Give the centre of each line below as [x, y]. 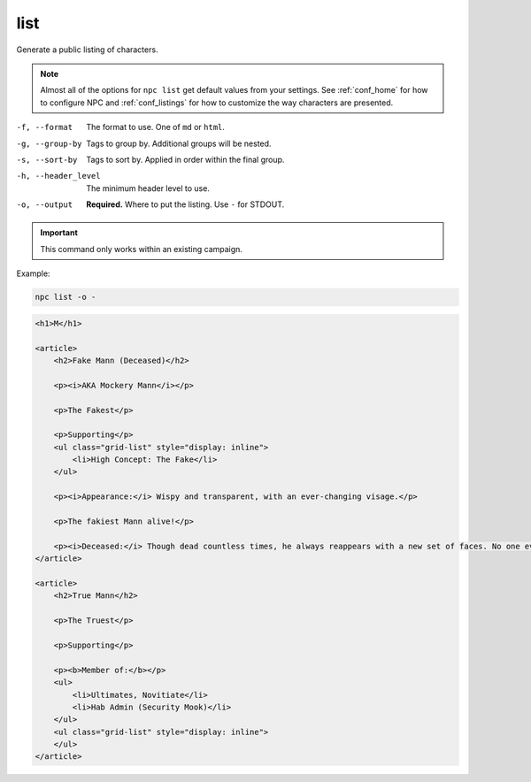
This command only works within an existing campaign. [142, 249]
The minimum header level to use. [148, 188]
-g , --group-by [50, 143]
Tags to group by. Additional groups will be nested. [179, 143]
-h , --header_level [58, 176]
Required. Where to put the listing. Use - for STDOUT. [185, 204]
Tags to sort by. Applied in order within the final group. [185, 159]
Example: [33, 273]
